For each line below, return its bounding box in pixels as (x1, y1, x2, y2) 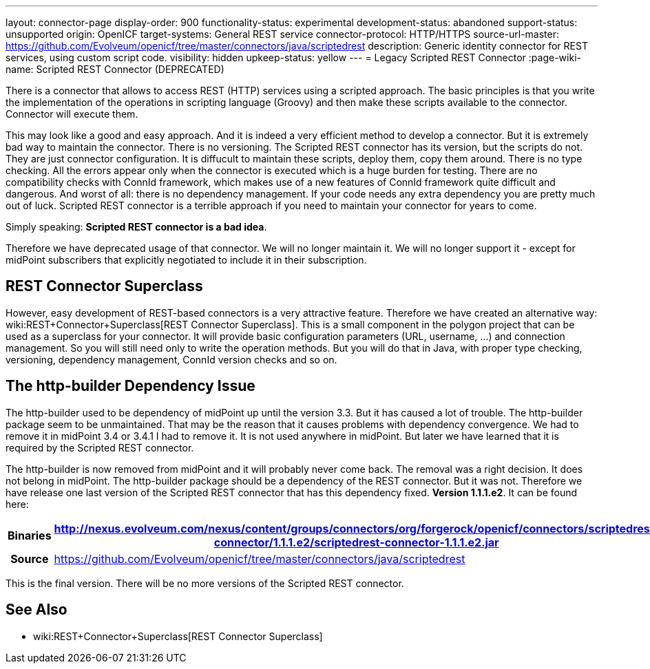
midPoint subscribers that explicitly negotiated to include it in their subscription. (6, 254, 367, 266)
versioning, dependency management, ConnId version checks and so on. (6, 353, 337, 365)
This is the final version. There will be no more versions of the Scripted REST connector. (6, 577, 404, 589)
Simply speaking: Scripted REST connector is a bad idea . (6, 221, 267, 233)
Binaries (8, 528, 52, 542)
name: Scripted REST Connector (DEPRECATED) (6, 63, 224, 75)
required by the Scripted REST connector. (6, 441, 194, 454)
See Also (6, 601, 67, 619)
